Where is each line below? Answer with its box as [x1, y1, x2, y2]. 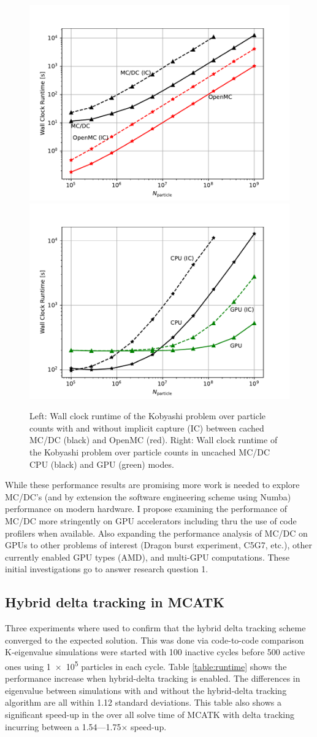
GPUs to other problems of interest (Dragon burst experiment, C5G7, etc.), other [5, 538, 312, 551]
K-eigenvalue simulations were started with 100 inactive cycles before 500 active [5, 645, 305, 658]
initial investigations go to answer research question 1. [5, 562, 208, 575]
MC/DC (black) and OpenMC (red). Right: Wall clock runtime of [29, 433, 278, 446]
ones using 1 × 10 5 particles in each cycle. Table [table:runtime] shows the [5, 658, 287, 672]
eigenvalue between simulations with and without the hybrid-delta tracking [5, 684, 287, 696]
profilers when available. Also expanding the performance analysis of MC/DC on [5, 526, 308, 539]
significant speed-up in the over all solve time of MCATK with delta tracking [5, 707, 295, 720]
